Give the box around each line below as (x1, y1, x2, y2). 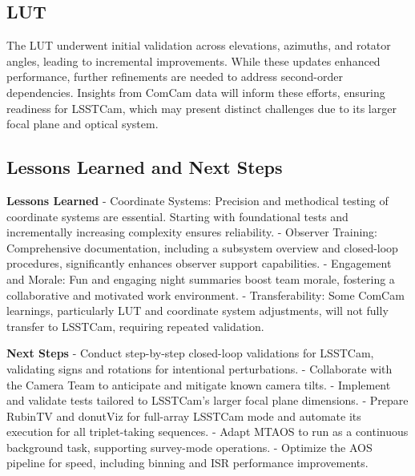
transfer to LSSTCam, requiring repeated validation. (6, 317, 264, 334)
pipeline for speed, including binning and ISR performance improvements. (6, 454, 369, 471)
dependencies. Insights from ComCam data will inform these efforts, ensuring (6, 83, 385, 100)
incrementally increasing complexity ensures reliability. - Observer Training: (6, 224, 377, 240)
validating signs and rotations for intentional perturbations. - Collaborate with (6, 360, 393, 377)
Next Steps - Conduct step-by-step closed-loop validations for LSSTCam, (6, 345, 374, 361)
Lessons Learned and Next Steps (6, 155, 283, 180)
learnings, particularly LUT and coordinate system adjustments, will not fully (6, 302, 389, 319)
